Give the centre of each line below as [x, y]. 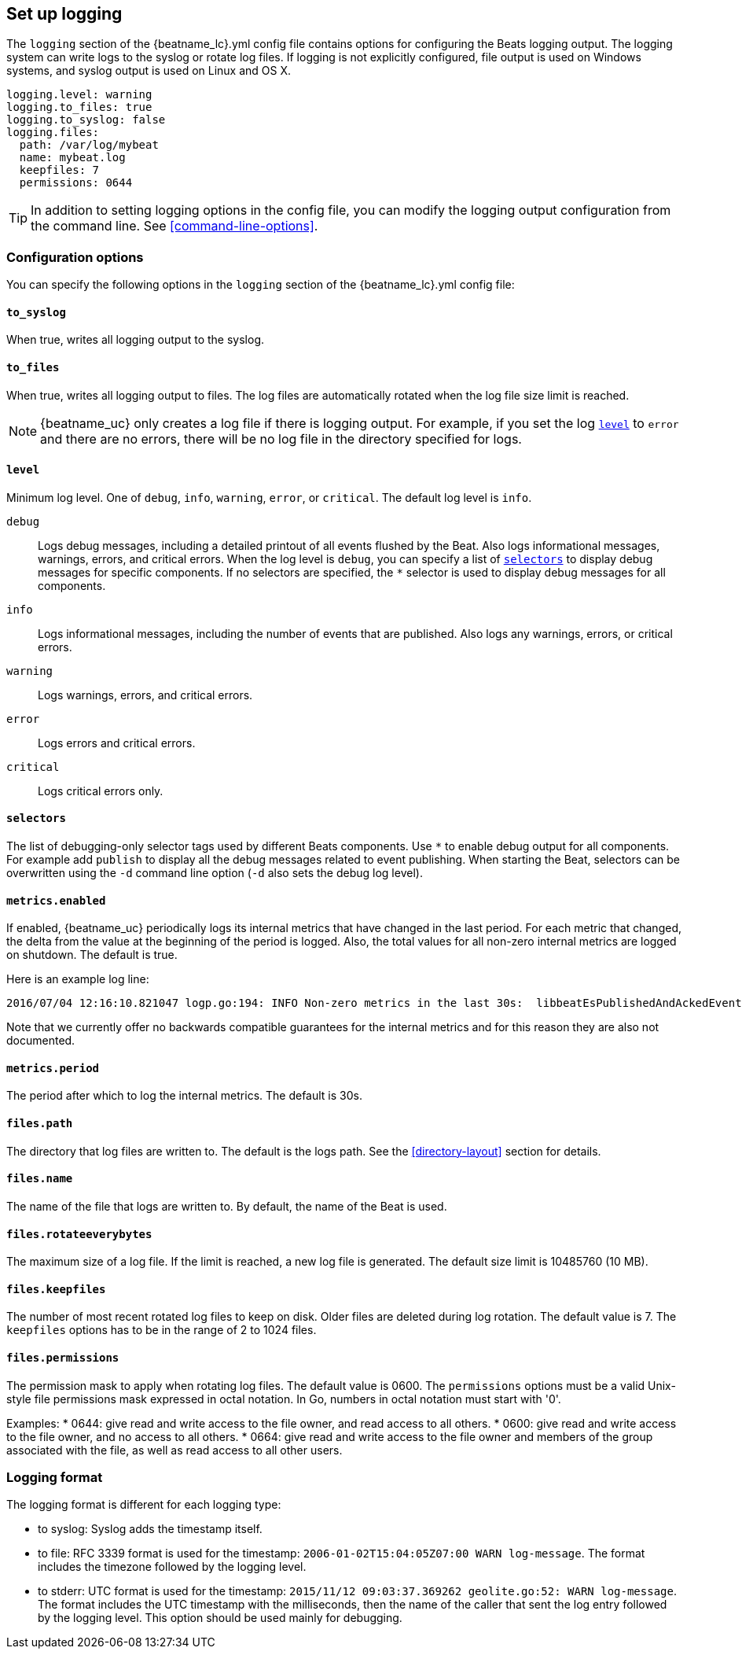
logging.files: [53, 133]
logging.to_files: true [79, 107]
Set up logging [64, 14]
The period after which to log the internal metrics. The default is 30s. [184, 1096]
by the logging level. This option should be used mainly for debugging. [220, 1618]
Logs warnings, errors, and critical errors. [145, 695]
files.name [40, 1179]
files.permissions [63, 1357]
